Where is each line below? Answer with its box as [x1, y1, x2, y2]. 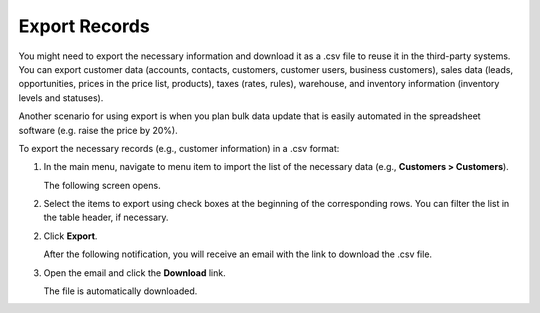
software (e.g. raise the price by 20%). [18, 124, 179, 136]
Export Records [18, 15, 150, 37]
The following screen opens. [43, 179, 161, 191]
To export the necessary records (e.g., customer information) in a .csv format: [18, 142, 340, 154]
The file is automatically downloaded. [43, 285, 198, 297]
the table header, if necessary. [43, 211, 169, 224]
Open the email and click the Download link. [43, 266, 226, 279]
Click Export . [43, 230, 98, 242]
